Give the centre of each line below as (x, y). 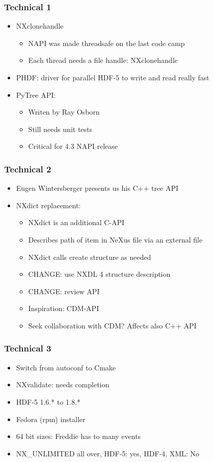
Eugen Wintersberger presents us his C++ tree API (97, 188)
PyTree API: (36, 94)
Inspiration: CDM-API (64, 308)
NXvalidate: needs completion (63, 384)
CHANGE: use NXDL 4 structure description (99, 274)
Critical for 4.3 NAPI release (73, 146)
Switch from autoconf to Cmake (66, 367)
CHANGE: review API (64, 291)
